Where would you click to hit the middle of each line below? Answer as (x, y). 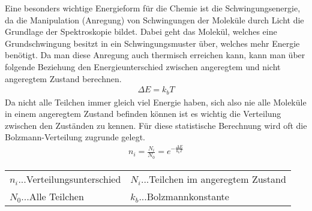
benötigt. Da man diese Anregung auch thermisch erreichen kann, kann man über (155, 55)
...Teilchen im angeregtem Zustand (213, 179)
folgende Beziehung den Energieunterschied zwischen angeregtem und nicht (143, 66)
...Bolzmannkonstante (184, 196)
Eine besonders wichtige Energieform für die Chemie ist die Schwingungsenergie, (153, 8)
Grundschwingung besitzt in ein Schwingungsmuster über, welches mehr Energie (152, 43)
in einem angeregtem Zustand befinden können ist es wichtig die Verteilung (143, 114)
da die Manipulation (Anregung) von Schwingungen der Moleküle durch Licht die (154, 19)
